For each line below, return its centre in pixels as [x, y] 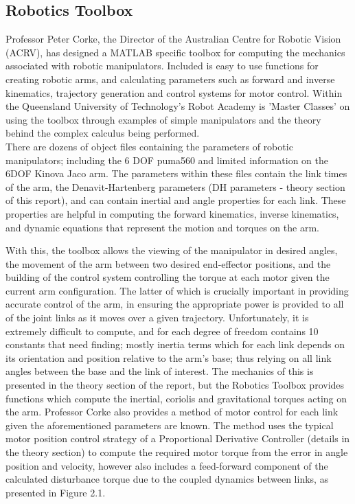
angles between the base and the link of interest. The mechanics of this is [160, 371]
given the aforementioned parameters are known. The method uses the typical [170, 425]
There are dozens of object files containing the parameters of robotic [149, 146]
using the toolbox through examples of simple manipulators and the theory [163, 119]
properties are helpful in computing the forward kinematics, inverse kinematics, [172, 213]
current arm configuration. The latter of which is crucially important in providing [177, 290]
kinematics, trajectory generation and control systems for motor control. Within [174, 92]
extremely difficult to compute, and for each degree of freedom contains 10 [162, 331]
